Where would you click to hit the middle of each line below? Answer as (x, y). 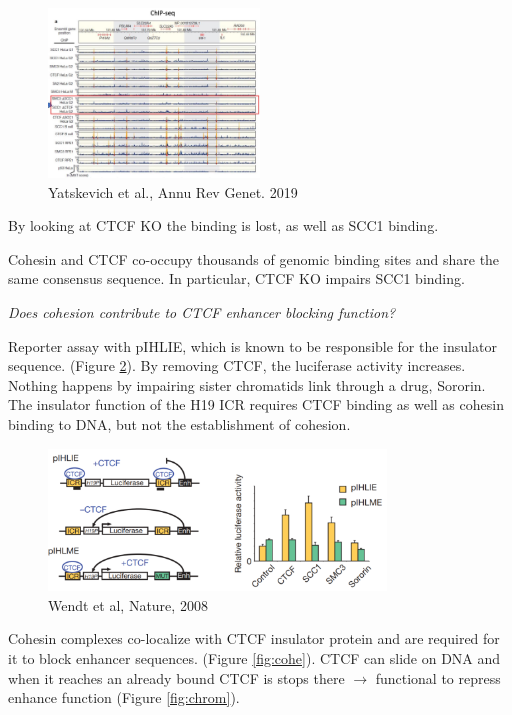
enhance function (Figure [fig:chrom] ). (124, 697)
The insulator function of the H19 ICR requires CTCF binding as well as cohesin (256, 404)
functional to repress (438, 677)
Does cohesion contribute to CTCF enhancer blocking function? (202, 311)
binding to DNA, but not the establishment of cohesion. (179, 423)
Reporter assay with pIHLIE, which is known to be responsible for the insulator (252, 345)
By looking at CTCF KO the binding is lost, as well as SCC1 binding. (223, 225)
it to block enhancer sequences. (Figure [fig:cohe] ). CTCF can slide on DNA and (254, 658)
